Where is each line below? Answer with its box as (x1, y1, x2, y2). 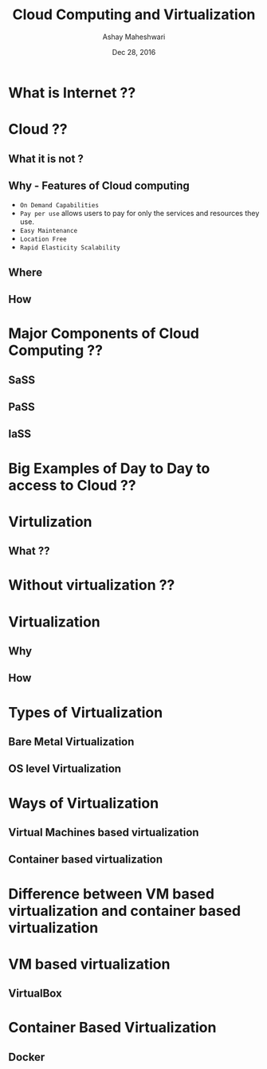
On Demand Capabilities (19, 202, 100, 210)
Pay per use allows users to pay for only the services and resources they (19, 209, 260, 218)
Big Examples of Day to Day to (8, 459, 210, 478)
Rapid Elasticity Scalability (19, 244, 121, 252)
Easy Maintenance (19, 227, 78, 235)
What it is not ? (8, 151, 84, 165)
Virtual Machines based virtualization (8, 825, 199, 839)
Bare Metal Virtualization (8, 735, 135, 749)
